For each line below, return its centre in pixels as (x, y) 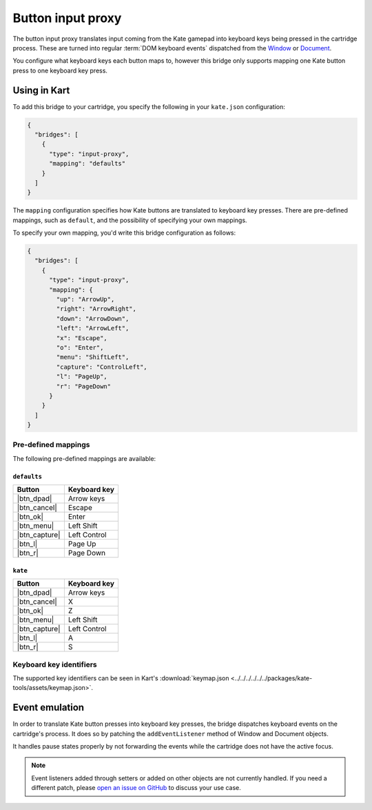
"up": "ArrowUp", (85, 299)
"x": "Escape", (82, 338)
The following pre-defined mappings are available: (84, 458)
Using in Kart (41, 90)
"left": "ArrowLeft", (93, 328)
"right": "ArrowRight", (96, 309)
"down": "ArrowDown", (93, 318)
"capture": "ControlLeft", (102, 367)
